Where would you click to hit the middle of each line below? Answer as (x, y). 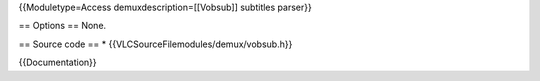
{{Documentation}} (57, 62)
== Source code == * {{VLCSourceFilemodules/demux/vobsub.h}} (155, 44)
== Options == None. (62, 26)
